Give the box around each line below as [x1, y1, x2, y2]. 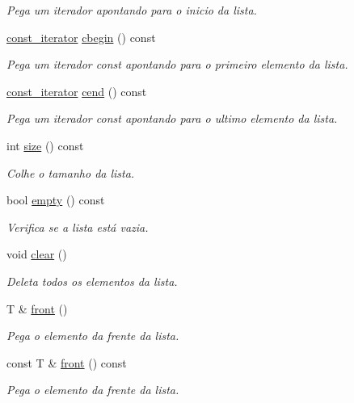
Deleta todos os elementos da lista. [6, 272, 178, 289]
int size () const [6, 136, 84, 153]
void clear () [6, 246, 67, 262]
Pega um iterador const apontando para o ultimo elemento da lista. [6, 110, 338, 127]
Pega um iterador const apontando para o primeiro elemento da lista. [6, 56, 348, 73]
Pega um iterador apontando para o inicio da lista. [6, 2, 257, 18]
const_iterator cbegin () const [6, 28, 156, 45]
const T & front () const [6, 354, 127, 371]
